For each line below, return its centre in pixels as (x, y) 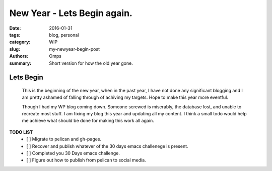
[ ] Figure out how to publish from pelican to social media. (86, 160)
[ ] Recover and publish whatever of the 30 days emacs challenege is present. (107, 146)
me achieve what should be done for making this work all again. (88, 121)
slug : (15, 49)
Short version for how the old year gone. (91, 63)
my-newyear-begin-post (75, 49)
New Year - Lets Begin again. (71, 13)
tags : (15, 35)
